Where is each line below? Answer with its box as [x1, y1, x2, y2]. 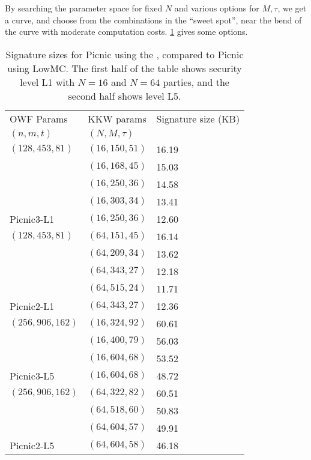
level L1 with [20, 74, 75, 89]
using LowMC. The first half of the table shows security [7, 61, 242, 75]
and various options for [174, 2, 259, 14]
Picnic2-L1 [10, 298, 55, 313]
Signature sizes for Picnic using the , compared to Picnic [5, 47, 244, 61]
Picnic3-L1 [10, 211, 55, 226]
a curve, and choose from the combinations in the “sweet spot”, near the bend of [5, 13, 302, 26]
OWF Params [10, 111, 68, 126]
